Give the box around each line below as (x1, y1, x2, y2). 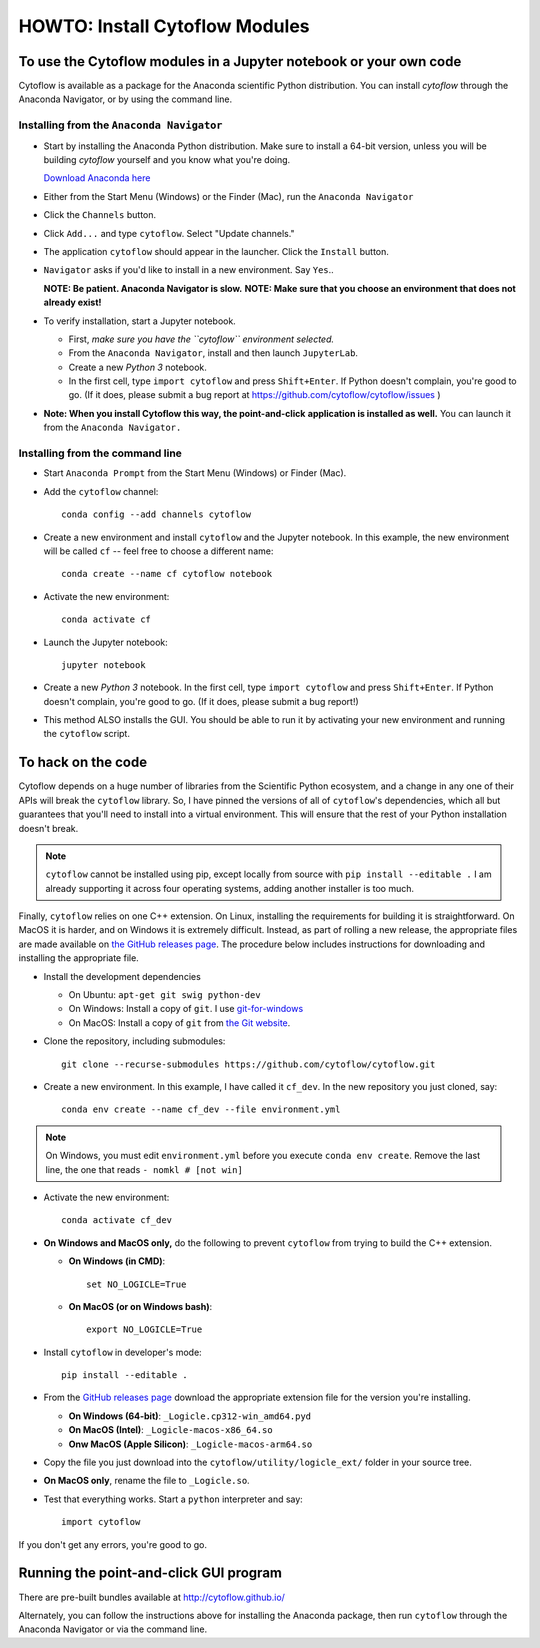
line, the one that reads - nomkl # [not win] (45, 1163, 244, 1175)
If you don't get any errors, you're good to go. (18, 1538, 208, 1550)
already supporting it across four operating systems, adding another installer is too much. (45, 882, 415, 894)
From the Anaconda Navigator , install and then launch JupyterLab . (68, 347, 359, 359)
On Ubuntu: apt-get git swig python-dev (68, 989, 261, 1001)
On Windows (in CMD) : (68, 1255, 166, 1267)
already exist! (43, 296, 102, 309)
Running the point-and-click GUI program (18, 1565, 282, 1582)
